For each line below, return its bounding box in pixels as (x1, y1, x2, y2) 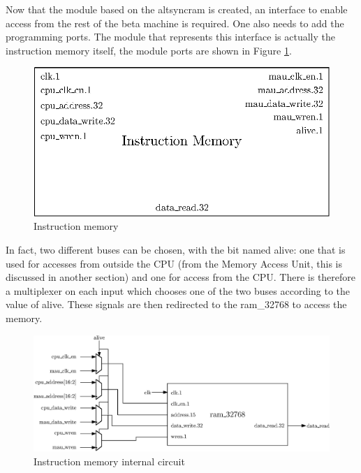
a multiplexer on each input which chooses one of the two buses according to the (6, 283, 351, 298)
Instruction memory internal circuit (34, 453, 185, 468)
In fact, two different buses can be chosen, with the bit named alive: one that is (6, 242, 346, 257)
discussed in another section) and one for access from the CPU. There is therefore (6, 270, 356, 284)
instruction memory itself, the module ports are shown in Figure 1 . (6, 43, 292, 57)
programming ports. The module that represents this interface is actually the (6, 29, 335, 44)
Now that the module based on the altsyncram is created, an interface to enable (6, 2, 348, 16)
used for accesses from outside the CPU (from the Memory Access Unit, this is (6, 256, 343, 270)
